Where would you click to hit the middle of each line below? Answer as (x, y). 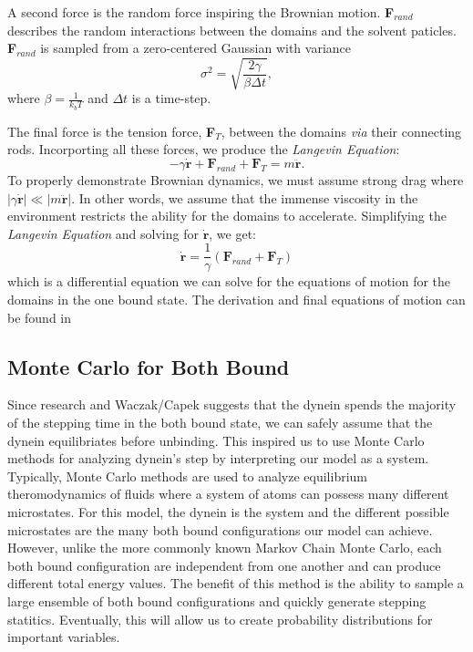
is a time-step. (171, 98)
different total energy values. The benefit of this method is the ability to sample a (236, 583)
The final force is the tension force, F (112, 131)
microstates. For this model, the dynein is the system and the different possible (228, 511)
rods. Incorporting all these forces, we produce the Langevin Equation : (204, 149)
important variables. (64, 637)
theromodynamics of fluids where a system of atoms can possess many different (228, 494)
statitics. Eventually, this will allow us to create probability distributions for (220, 619)
